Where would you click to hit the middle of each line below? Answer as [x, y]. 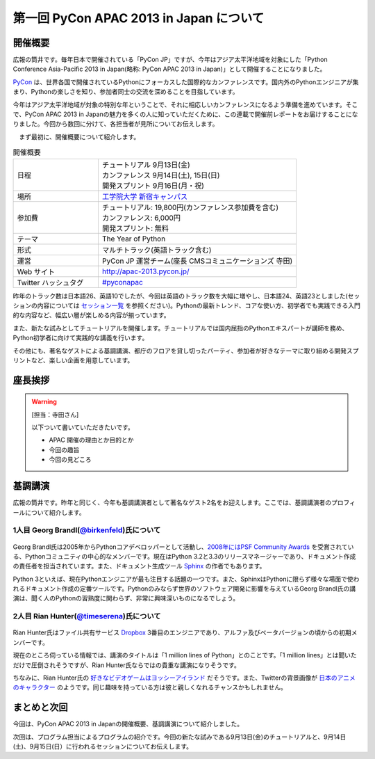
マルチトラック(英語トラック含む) [157, 250]
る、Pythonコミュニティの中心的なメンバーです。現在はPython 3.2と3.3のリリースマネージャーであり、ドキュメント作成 [184, 556]
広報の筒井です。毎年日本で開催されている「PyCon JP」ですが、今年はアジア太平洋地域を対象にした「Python [170, 60]
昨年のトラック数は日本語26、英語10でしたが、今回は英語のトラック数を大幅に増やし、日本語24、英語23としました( [181, 296]
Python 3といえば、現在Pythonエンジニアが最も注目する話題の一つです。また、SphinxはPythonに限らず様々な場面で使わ [186, 579]
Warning [44, 402]
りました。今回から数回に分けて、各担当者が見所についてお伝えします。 [116, 124]
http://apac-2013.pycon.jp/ [146, 271]
